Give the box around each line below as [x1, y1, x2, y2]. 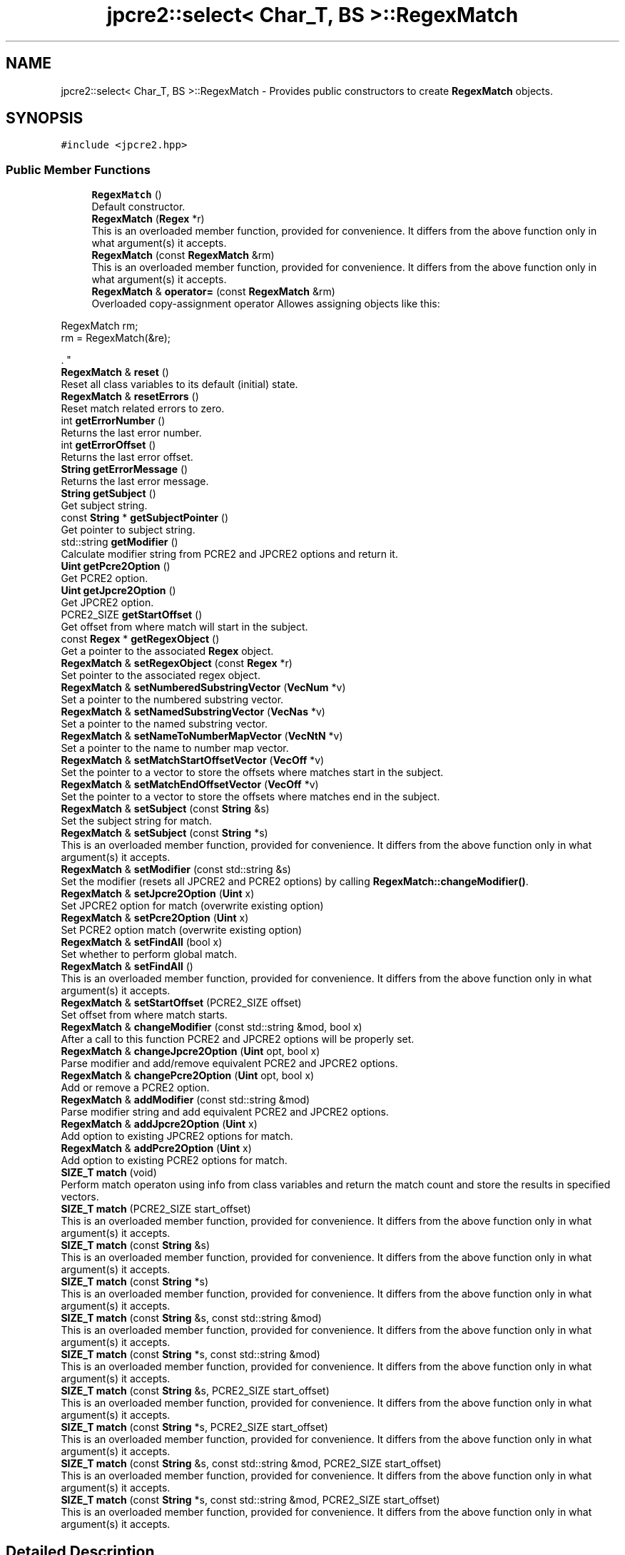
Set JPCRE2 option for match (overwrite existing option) [61, 899, 324, 912]
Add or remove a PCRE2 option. [61, 1081, 210, 1094]
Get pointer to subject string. [61, 524, 195, 536]
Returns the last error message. [61, 475, 209, 488]
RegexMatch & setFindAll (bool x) [61, 936, 223, 949]
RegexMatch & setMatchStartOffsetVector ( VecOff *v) [61, 754, 325, 767]
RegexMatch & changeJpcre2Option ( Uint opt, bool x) [61, 1045, 320, 1058]
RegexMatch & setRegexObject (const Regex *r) [61, 657, 293, 670]
